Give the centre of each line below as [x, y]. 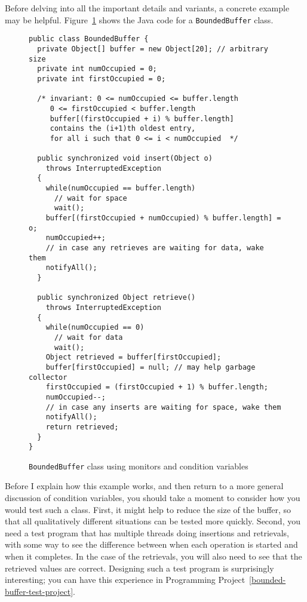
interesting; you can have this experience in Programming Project [125, 580]
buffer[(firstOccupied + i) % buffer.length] [142, 119]
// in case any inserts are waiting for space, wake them [163, 407]
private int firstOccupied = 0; [102, 79]
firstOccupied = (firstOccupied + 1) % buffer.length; [157, 387]
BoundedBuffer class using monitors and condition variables [139, 466]
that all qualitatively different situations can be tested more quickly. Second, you [153, 521]
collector [48, 377]
